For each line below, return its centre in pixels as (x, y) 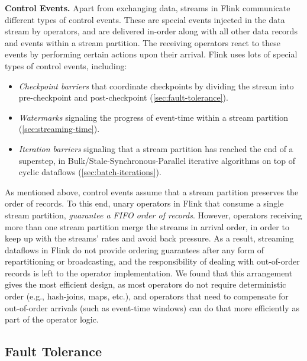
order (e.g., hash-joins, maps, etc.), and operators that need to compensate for (147, 296)
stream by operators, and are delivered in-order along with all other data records (151, 31)
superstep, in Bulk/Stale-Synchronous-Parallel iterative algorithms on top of (157, 160)
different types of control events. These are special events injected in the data (145, 19)
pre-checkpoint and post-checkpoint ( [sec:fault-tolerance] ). (123, 97)
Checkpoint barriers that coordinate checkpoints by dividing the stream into (156, 86)
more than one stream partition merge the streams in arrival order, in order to (147, 226)
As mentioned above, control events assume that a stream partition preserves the (152, 191)
